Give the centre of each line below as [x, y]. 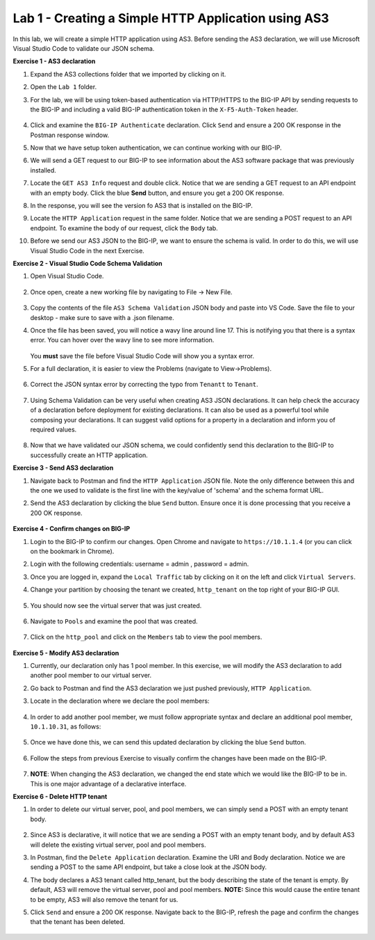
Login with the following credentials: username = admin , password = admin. [140, 564]
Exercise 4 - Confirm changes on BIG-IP [72, 529]
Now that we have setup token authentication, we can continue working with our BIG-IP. [156, 148]
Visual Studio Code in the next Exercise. [87, 250]
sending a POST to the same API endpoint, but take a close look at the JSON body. [149, 867]
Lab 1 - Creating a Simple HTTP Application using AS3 [171, 18]
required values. [53, 430]
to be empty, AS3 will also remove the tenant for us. [104, 899]
